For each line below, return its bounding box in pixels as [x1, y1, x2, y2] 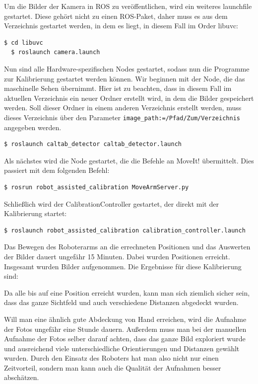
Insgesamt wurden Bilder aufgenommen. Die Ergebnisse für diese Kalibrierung [4, 261, 242, 271]
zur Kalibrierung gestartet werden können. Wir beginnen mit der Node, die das [4, 73, 245, 83]
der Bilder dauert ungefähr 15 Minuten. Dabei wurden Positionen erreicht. [4, 251, 230, 261]
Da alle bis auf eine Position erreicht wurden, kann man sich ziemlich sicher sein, [4, 287, 250, 298]
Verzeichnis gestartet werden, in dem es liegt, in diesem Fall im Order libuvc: [4, 20, 238, 31]
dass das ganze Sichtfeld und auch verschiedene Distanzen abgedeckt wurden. [4, 297, 239, 307]
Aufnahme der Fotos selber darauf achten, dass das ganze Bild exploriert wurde [4, 333, 246, 344]
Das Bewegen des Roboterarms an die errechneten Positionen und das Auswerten [4, 241, 251, 252]
